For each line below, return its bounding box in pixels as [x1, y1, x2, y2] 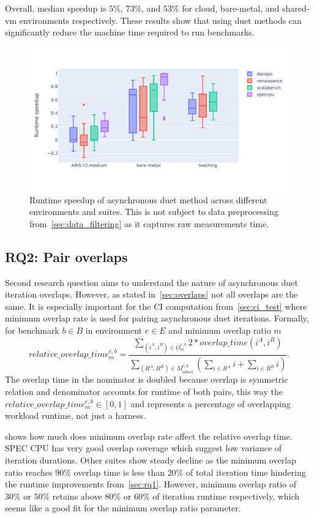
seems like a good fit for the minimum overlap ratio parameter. [5, 501, 241, 514]
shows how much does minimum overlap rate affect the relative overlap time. [5, 429, 293, 442]
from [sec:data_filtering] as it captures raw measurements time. [29, 217, 269, 230]
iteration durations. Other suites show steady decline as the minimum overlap [5, 454, 296, 466]
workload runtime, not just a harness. [5, 409, 146, 422]
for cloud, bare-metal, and [182, 2, 280, 14]
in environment [85, 323, 143, 336]
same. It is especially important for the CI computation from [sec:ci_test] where [5, 299, 307, 312]
